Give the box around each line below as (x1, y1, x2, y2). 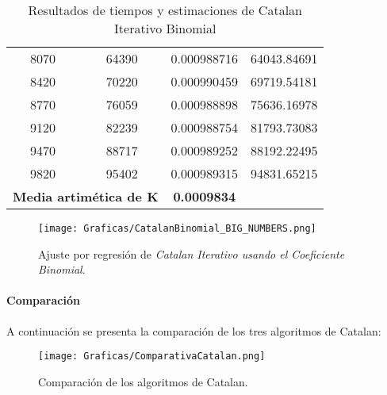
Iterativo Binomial (114, 19, 216, 37)
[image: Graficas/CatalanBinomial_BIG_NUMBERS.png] (38, 223, 316, 234)
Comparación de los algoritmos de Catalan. (38, 373, 248, 389)
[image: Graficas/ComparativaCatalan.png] (38, 351, 266, 362)
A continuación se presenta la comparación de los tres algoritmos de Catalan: (6, 322, 381, 339)
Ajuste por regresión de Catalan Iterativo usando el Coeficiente (38, 245, 345, 262)
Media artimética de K (13, 187, 159, 205)
